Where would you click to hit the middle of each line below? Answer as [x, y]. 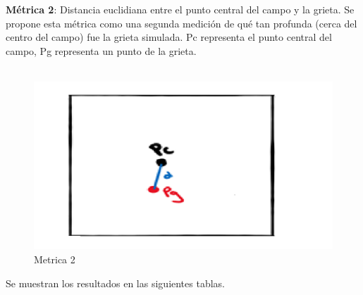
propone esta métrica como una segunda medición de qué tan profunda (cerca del [181, 23]
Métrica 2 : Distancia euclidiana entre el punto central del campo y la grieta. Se [180, 9]
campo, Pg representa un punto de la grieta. [101, 50]
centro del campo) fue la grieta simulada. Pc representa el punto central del [169, 37]
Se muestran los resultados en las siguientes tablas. [115, 283]
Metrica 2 [55, 259]
